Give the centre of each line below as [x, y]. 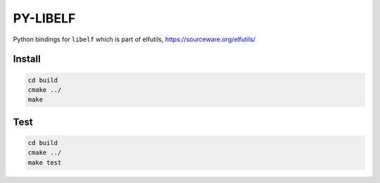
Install [27, 59]
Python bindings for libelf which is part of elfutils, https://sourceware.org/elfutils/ [134, 39]
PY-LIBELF [44, 18]
